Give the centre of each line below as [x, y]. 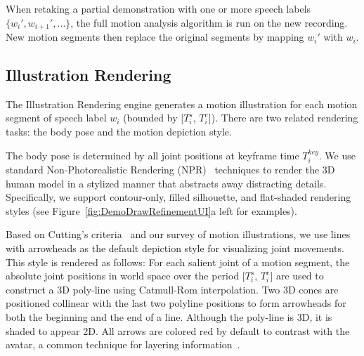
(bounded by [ [154, 118]
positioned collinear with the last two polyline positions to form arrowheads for [176, 303]
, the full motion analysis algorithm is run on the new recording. [209, 22]
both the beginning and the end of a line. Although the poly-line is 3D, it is [169, 316]
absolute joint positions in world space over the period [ [125, 276]
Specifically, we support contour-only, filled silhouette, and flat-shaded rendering [178, 197]
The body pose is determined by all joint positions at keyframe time [152, 155]
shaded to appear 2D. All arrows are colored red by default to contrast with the [178, 330]
